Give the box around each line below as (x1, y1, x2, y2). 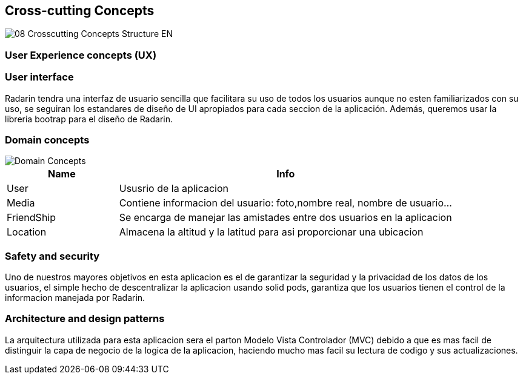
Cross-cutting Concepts (5, 3, 155, 18)
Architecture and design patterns (5, 312, 165, 325)
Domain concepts (5, 133, 90, 146)
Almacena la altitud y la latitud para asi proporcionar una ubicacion (119, 226, 424, 239)
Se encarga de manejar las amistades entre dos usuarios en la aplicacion (119, 211, 452, 224)
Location (7, 226, 47, 239)
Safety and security (5, 249, 100, 262)
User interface (5, 71, 74, 84)
